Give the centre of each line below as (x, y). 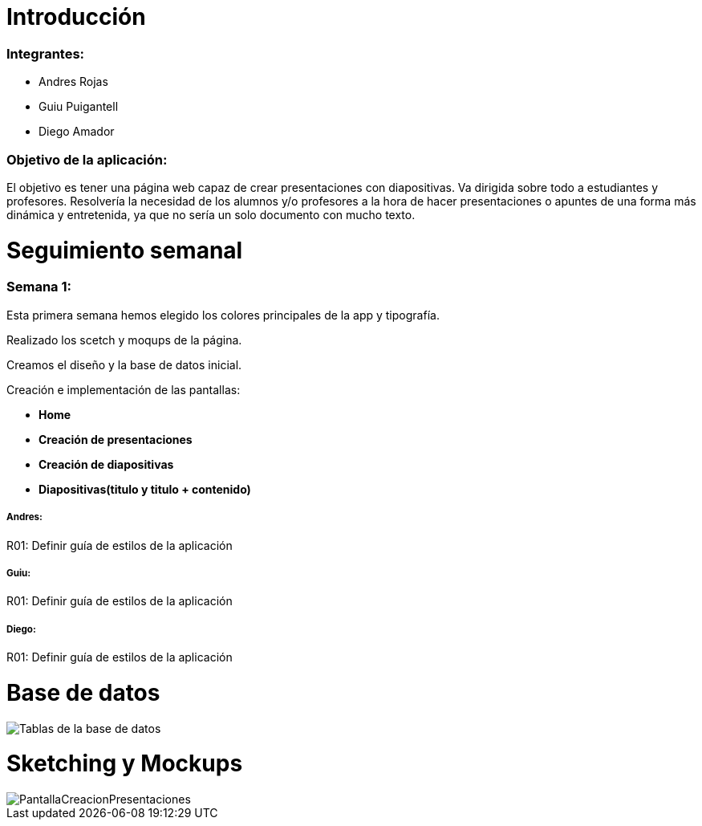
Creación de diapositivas (106, 464)
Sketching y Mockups (125, 764)
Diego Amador (77, 132)
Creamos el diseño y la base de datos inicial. (124, 364)
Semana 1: (39, 287)
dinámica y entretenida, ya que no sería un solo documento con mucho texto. (211, 214)
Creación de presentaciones (116, 439)
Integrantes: (46, 53)
